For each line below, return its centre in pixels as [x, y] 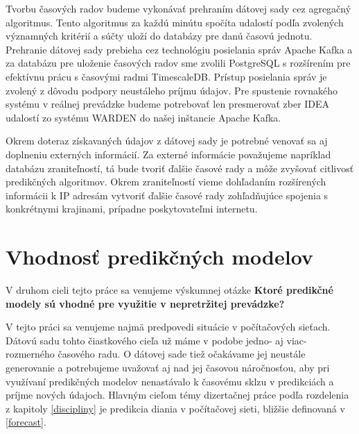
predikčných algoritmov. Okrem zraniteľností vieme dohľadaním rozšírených [166, 182]
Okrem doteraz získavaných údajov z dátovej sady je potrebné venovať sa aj [167, 141]
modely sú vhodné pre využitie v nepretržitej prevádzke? [145, 303]
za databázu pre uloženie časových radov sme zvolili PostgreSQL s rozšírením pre [178, 63]
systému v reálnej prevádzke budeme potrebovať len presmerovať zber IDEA [168, 104]
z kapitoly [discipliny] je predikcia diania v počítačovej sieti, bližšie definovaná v [175, 408]
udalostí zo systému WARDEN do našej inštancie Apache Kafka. [143, 117]
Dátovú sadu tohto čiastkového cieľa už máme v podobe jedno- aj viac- [156, 340]
